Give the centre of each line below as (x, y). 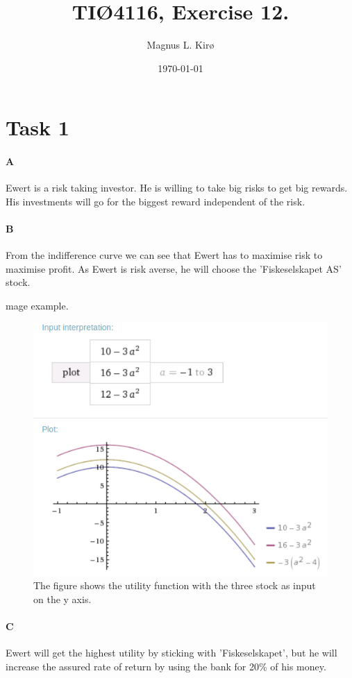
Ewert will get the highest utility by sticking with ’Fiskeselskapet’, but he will (171, 653)
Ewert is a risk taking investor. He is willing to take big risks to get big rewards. (177, 188)
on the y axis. (62, 599)
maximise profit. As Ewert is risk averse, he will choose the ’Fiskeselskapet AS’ (174, 268)
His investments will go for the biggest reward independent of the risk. (156, 201)
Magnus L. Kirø (181, 45)
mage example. (37, 306)
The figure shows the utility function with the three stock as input (175, 585)
